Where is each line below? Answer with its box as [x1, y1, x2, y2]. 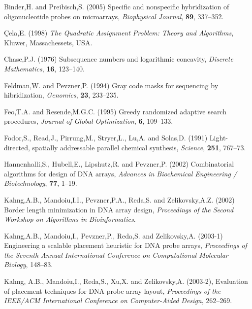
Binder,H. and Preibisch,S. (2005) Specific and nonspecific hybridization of [4, 1, 229, 11]
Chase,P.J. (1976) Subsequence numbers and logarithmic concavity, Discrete [4, 54, 233, 64]
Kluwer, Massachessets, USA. [4, 37, 93, 47]
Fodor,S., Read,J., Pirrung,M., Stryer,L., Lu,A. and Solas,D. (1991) [4, 132, 208, 142]
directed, [4, 142, 30, 152]
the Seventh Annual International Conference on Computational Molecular [4, 249, 228, 260]
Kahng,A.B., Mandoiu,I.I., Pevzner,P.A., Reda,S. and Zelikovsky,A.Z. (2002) [4, 194, 235, 205]
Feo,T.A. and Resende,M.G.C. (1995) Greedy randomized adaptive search [4, 106, 226, 116]
